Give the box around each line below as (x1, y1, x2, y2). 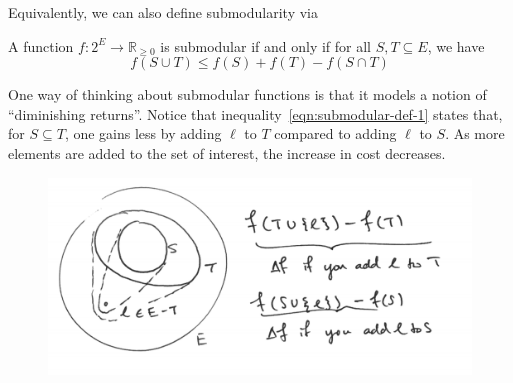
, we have (427, 35, 485, 56)
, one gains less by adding (64, 123, 222, 144)
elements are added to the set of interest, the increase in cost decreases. (8, 142, 446, 163)
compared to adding (274, 123, 397, 144)
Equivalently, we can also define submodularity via (8, 2, 318, 22)
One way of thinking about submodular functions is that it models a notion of (8, 84, 487, 105)
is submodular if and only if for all (160, 35, 372, 56)
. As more (445, 123, 505, 144)
